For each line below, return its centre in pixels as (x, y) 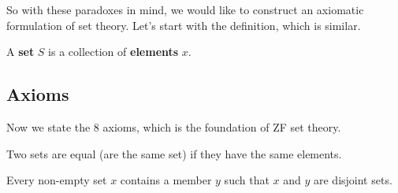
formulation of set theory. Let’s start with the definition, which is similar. (184, 25)
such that (247, 180)
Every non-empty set (57, 180)
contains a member (166, 180)
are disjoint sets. (353, 180)
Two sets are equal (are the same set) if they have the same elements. (174, 153)
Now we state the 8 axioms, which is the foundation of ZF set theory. (174, 126)
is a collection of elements (113, 52)
